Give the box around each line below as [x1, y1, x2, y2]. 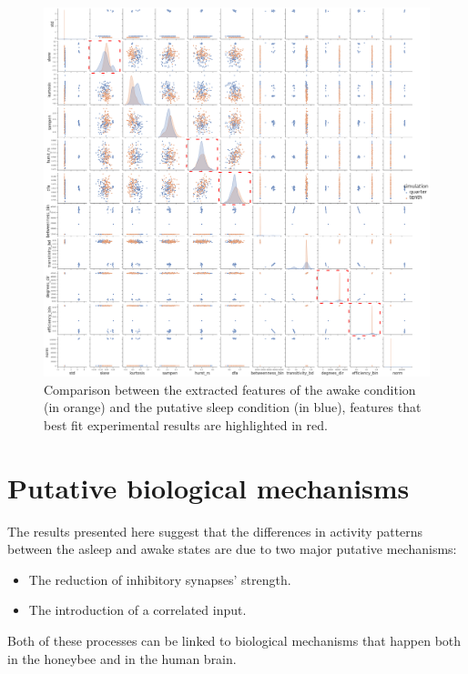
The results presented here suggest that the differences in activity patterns [7, 521, 423, 540]
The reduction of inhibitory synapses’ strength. [28, 569, 291, 588]
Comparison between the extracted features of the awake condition [44, 379, 416, 398]
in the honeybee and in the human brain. [7, 649, 237, 668]
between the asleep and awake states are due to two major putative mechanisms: [7, 539, 457, 558]
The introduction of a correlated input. [28, 600, 247, 619]
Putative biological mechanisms [7, 468, 410, 506]
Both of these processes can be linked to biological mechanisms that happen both [7, 631, 462, 650]
